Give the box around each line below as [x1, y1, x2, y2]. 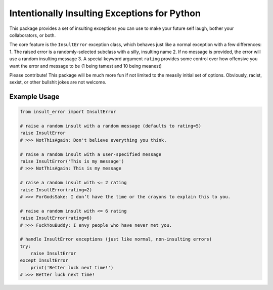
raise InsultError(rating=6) [20, 215, 93, 221]
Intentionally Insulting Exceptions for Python [9, 8, 201, 19]
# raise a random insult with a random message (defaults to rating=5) [20, 123, 202, 129]
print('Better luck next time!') [30, 265, 114, 270]
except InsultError [20, 258, 68, 263]
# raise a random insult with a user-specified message [20, 151, 162, 157]
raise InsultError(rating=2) [20, 187, 93, 192]
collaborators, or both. [9, 32, 56, 38]
